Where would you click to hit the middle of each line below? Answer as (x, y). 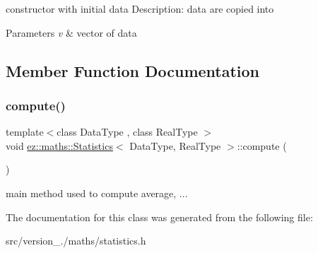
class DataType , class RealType (127, 132)
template (25, 132)
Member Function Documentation (133, 70)
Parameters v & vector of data (71, 32)
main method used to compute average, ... (97, 193)
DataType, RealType (175, 145)
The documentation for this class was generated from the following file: (159, 217)
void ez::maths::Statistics (59, 145)
